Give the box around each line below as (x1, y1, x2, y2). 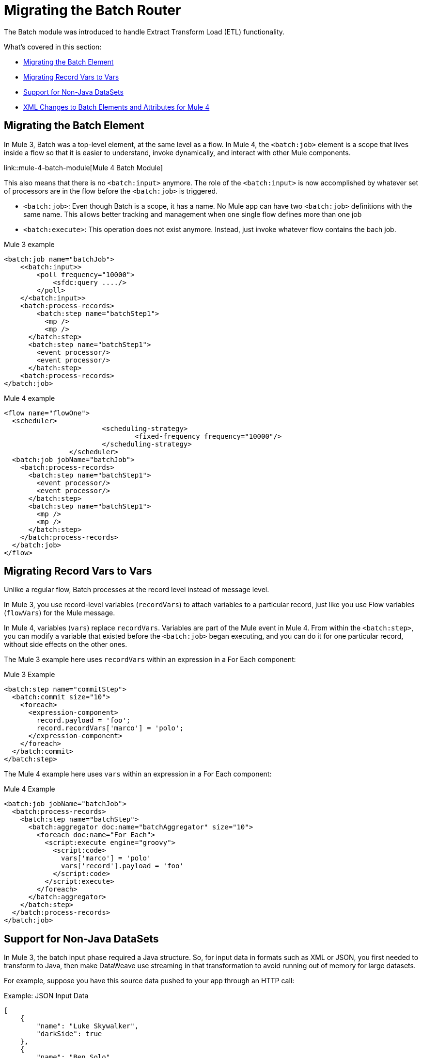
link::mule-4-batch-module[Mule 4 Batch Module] (4, 163, 163, 172)
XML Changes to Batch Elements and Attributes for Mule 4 (23, 102, 210, 111)
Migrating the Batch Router (4, 2, 181, 18)
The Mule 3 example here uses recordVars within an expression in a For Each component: (4, 655, 296, 664)
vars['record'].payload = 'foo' (61, 862, 184, 870)
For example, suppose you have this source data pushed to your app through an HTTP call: (4, 976, 295, 985)
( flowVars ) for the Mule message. (4, 609, 115, 617)
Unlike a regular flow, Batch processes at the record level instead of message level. (4, 585, 269, 594)
